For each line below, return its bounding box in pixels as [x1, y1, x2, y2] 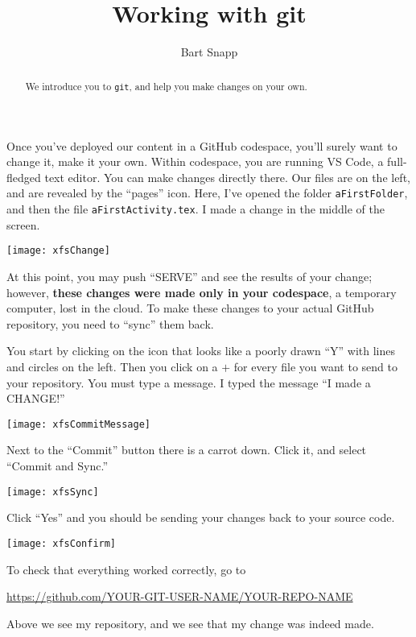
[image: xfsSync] [6, 486, 99, 498]
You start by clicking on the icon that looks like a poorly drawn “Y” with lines [6, 342, 395, 359]
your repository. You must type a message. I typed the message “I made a [6, 374, 371, 391]
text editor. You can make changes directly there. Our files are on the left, [44, 168, 410, 185]
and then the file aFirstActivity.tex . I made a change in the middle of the [6, 201, 385, 217]
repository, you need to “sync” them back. [6, 315, 214, 332]
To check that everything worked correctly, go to [6, 560, 246, 577]
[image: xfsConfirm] [6, 537, 117, 549]
